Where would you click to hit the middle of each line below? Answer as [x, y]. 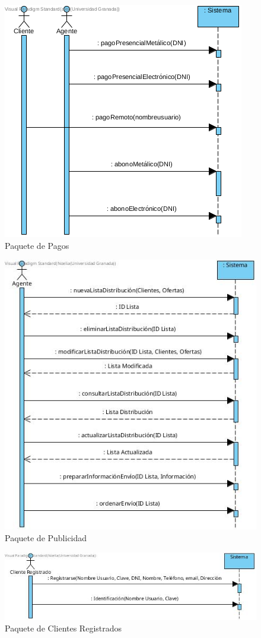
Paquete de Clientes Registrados [63, 628]
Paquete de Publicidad [46, 538]
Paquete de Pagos [37, 245]
